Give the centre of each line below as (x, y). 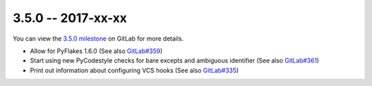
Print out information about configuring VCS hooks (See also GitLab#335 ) (134, 70)
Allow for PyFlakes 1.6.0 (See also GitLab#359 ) (96, 51)
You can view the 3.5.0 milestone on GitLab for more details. (98, 39)
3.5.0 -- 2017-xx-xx (70, 18)
